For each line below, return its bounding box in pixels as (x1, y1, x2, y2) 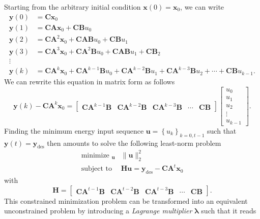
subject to (81, 165, 112, 173)
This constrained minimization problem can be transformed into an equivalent (4, 195, 248, 206)
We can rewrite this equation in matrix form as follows (4, 76, 175, 87)
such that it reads (201, 205, 256, 216)
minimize (81, 151, 109, 159)
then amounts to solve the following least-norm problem (47, 137, 221, 148)
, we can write (180, 2, 224, 12)
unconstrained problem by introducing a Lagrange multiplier (4, 205, 192, 216)
